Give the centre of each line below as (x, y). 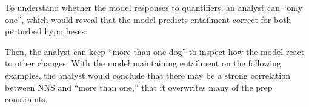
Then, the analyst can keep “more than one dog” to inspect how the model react (155, 51)
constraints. (26, 99)
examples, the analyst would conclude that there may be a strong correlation (148, 75)
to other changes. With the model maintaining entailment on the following (143, 63)
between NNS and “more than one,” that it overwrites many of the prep (139, 87)
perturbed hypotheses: (46, 31)
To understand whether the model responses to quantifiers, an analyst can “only (154, 7)
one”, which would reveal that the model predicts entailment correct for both (148, 19)
